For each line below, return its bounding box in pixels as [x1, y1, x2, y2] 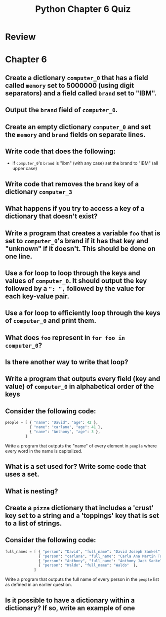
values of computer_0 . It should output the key [5, 276, 147, 285]
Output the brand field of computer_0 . [5, 106, 118, 114]
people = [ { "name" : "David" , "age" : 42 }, [5, 420, 98, 425]
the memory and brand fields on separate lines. [5, 130, 146, 139]
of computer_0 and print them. [5, 316, 96, 325]
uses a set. [5, 470, 40, 479]
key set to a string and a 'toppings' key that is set [5, 511, 159, 520]
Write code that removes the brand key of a [5, 179, 139, 188]
